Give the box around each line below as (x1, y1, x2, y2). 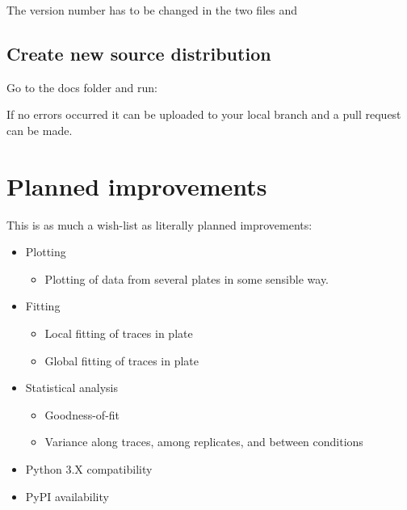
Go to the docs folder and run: (6, 78, 157, 95)
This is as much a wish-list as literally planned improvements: (6, 216, 313, 233)
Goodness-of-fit (44, 406, 120, 423)
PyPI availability (25, 487, 109, 504)
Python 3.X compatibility (25, 461, 153, 478)
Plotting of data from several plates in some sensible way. (44, 270, 329, 287)
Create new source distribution (6, 40, 271, 65)
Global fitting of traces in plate (44, 352, 199, 369)
